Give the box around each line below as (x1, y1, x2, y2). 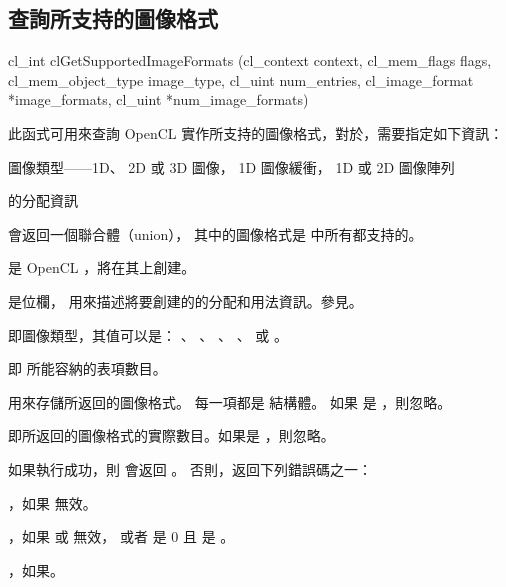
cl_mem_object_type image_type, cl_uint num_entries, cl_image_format (8, 69, 474, 90)
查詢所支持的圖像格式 (8, 3, 218, 34)
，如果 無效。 (8, 492, 97, 513)
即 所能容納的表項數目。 (8, 358, 167, 379)
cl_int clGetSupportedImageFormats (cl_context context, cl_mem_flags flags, (8, 50, 492, 71)
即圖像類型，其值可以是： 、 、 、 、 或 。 (8, 324, 288, 345)
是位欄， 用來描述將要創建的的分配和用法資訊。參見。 (8, 290, 363, 311)
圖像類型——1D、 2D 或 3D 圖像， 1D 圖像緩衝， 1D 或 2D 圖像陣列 (8, 156, 455, 177)
